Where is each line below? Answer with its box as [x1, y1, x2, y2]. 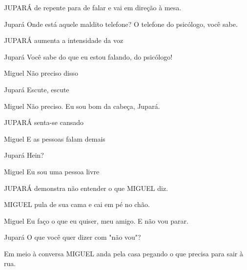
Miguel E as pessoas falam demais [4, 133, 105, 144]
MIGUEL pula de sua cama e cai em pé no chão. [4, 199, 150, 209]
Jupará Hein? [4, 150, 44, 160]
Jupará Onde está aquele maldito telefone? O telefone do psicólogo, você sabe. [4, 19, 238, 29]
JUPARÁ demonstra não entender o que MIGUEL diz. [4, 183, 168, 193]
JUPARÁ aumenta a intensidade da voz [4, 35, 123, 45]
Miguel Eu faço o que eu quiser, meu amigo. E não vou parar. [4, 215, 188, 226]
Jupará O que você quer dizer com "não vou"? [4, 232, 141, 242]
